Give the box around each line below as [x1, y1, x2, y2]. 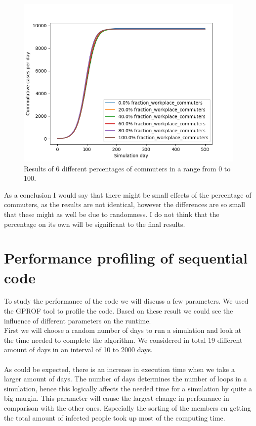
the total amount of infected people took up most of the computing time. [4, 412, 225, 423]
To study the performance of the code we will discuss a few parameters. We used [4, 296, 249, 306]
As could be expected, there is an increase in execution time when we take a [4, 364, 235, 374]
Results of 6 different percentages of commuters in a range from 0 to [24, 163, 231, 173]
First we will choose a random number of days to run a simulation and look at [4, 325, 242, 335]
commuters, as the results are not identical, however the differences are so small [4, 199, 245, 210]
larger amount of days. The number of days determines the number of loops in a [4, 373, 247, 384]
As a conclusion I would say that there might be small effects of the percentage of [4, 189, 252, 200]
